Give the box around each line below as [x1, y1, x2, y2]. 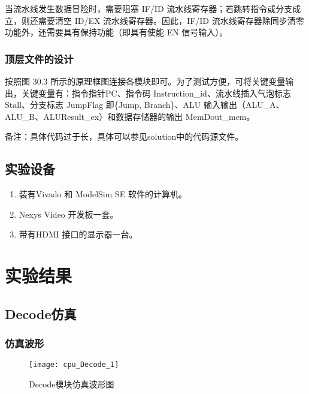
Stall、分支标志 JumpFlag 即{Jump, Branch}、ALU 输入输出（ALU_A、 [5, 98, 284, 111]
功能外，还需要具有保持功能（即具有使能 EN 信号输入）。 [5, 26, 228, 38]
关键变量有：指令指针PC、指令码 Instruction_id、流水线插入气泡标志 [21, 86, 291, 99]
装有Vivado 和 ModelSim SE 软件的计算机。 [19, 188, 187, 200]
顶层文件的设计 [5, 51, 74, 66]
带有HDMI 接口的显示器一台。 [19, 228, 138, 240]
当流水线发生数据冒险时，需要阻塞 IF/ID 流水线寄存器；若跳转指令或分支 [5, 2, 293, 14]
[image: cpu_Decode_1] [29, 360, 119, 369]
